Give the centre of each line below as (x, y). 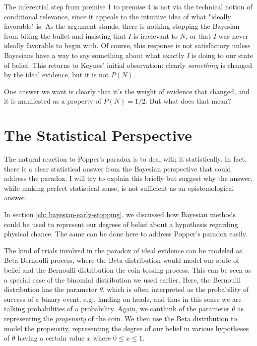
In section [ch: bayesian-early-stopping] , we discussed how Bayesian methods (120, 214)
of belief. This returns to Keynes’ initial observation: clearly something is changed (128, 65)
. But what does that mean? (188, 101)
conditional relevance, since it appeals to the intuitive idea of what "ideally (118, 16)
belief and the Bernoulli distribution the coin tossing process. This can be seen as (128, 270)
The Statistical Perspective (98, 135)
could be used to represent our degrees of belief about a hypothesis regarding (121, 224)
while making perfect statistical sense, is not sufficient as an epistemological (119, 188)
